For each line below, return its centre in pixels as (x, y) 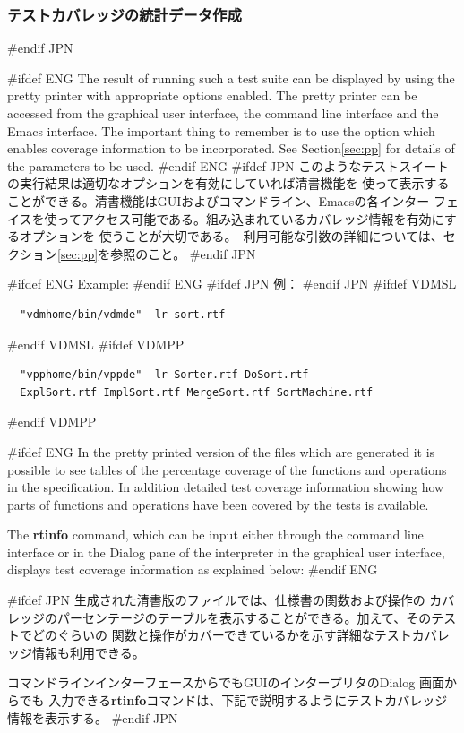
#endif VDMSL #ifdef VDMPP (96, 344)
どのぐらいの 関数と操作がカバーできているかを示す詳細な (203, 635)
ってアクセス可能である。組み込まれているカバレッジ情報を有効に (250, 218)
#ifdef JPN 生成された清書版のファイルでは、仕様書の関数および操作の (216, 600)
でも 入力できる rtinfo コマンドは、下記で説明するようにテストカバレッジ (233, 700)
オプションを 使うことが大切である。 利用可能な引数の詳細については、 (231, 236)
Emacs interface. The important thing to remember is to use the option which (221, 130)
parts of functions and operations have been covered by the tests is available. (218, 504)
